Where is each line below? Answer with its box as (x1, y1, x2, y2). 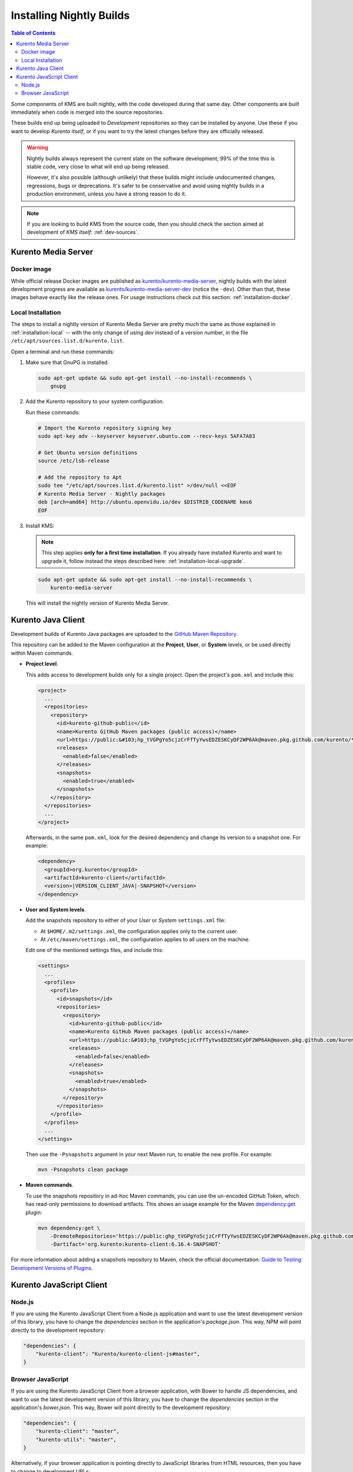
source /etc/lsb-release (38, 457, 110, 465)
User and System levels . (25, 906, 86, 913)
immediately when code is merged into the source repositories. (11, 109, 164, 116)
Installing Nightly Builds (11, 9, 130, 22)
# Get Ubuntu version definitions (38, 449, 138, 456)
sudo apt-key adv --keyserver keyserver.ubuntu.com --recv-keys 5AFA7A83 (38, 433, 255, 440)
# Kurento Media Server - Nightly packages (38, 490, 166, 497)
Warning (26, 144, 48, 151)
